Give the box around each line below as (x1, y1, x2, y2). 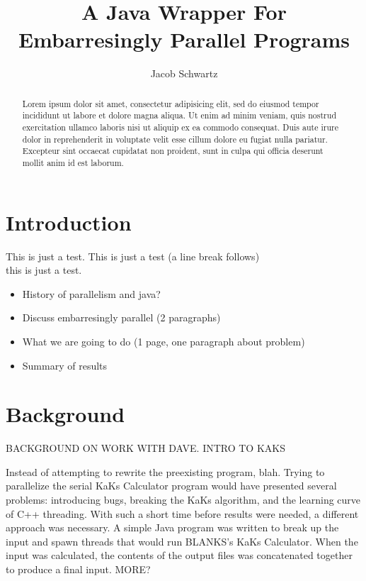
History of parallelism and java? (22, 286, 161, 301)
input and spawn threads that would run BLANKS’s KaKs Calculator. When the (6, 533, 358, 548)
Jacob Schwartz (150, 66, 218, 81)
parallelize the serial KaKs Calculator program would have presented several (6, 478, 337, 493)
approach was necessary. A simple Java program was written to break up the (6, 520, 339, 535)
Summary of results (22, 358, 108, 372)
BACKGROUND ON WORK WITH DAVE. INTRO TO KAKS (6, 441, 285, 455)
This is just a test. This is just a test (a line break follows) (6, 248, 260, 263)
